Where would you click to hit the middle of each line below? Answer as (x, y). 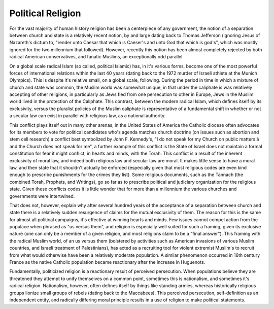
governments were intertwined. (42, 196)
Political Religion (45, 13)
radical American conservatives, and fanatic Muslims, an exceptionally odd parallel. (96, 57)
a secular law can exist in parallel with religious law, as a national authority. (88, 116)
